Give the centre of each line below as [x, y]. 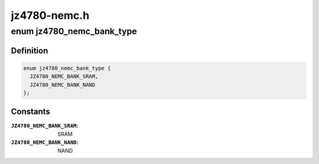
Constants [30, 112]
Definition [30, 50]
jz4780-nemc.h [50, 15]
